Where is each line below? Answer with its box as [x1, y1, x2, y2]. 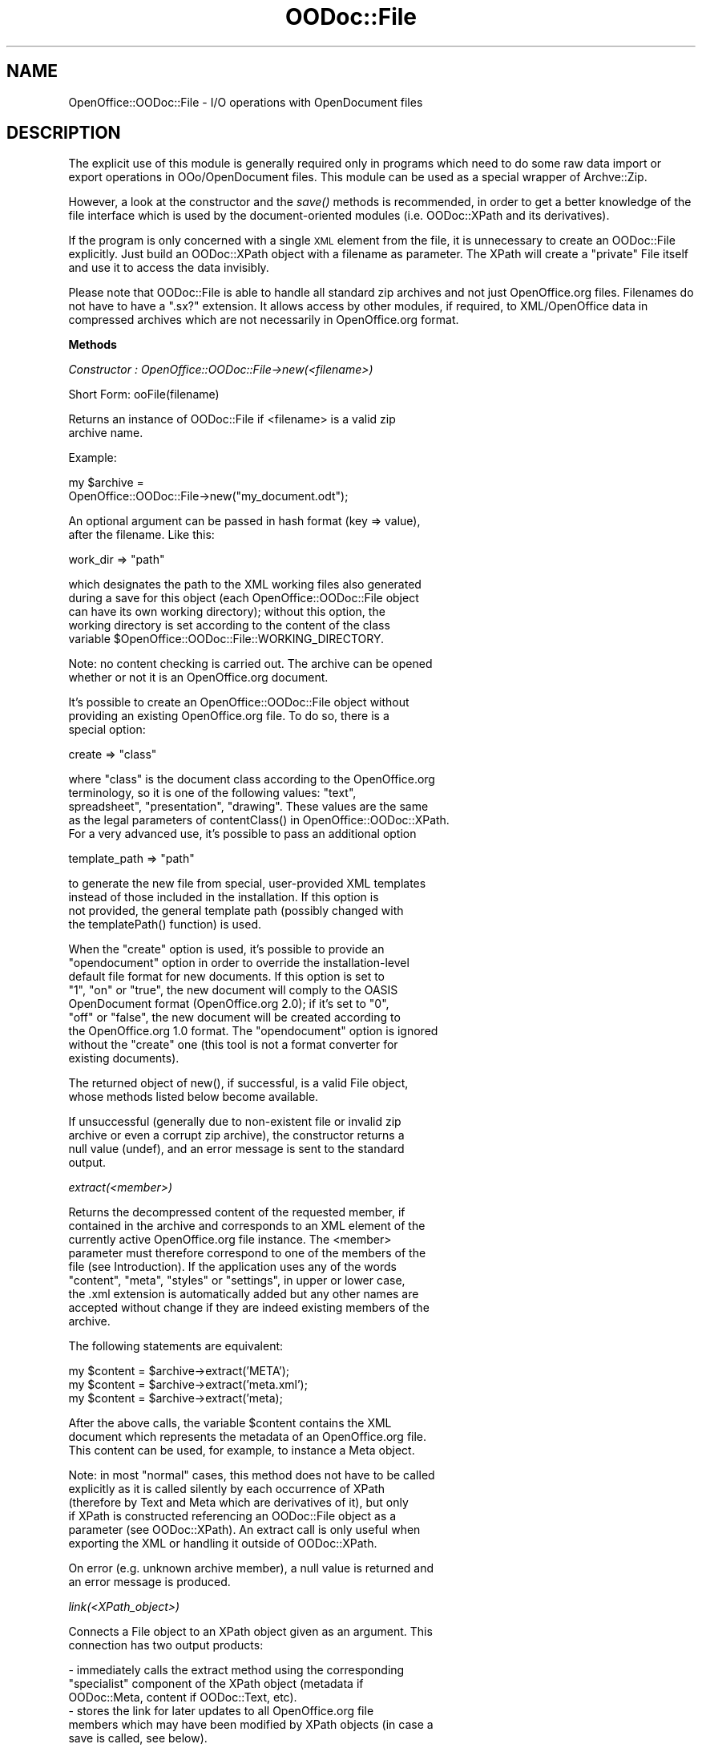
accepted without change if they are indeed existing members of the [68, 1301, 430, 1315]
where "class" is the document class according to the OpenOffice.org [68, 772, 435, 787]
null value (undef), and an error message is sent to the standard [68, 1142, 405, 1156]
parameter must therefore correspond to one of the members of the [68, 1246, 426, 1260]
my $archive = [68, 475, 144, 490]
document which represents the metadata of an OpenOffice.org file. [68, 1430, 427, 1444]
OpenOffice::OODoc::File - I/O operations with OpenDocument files [68, 95, 423, 109]
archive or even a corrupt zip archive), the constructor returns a [68, 1128, 405, 1143]
